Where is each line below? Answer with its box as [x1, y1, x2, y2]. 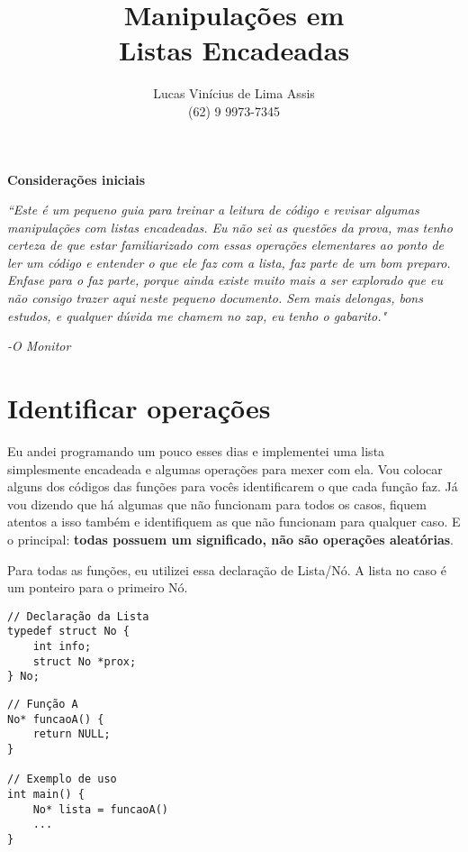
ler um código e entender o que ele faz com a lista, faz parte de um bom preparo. [7, 252, 451, 271]
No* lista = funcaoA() [32, 802, 168, 816]
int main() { [7, 787, 85, 801]
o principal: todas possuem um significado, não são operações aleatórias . [7, 529, 454, 548]
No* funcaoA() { [7, 712, 104, 726]
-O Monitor [7, 336, 71, 355]
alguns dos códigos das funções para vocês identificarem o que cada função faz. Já [7, 477, 458, 496]
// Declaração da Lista [7, 609, 149, 623]
